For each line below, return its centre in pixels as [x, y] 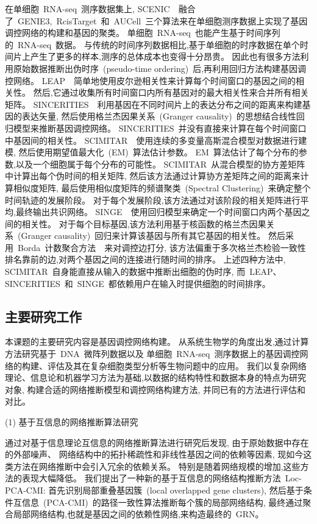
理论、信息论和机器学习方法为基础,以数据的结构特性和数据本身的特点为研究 [155, 377]
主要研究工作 [43, 316]
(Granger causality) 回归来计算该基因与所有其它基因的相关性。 [141, 235]
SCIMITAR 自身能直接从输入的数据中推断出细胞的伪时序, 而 [125, 271]
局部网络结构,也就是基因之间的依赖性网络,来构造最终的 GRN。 [138, 514]
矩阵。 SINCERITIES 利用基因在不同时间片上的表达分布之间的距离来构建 [154, 104]
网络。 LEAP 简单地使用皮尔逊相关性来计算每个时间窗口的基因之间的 [154, 80]
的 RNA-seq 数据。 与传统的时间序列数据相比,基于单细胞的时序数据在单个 [152, 44]
